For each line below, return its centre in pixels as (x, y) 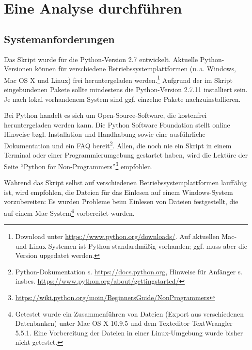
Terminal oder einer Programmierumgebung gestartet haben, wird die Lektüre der (126, 155)
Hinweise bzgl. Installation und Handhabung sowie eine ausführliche (105, 134)
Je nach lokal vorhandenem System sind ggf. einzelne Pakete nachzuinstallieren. (122, 99)
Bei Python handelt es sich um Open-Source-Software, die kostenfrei (105, 115)
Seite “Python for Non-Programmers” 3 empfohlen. (79, 165)
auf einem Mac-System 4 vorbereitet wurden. (69, 212)
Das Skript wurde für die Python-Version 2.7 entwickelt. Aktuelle (101, 59)
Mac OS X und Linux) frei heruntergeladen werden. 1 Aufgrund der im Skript (118, 79)
